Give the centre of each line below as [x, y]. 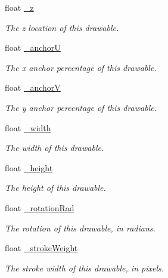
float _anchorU [33, 47]
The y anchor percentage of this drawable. [81, 107]
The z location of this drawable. [62, 27]
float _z [19, 7]
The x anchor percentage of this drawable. [81, 67]
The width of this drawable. [55, 148]
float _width [28, 127]
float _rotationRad [40, 207]
